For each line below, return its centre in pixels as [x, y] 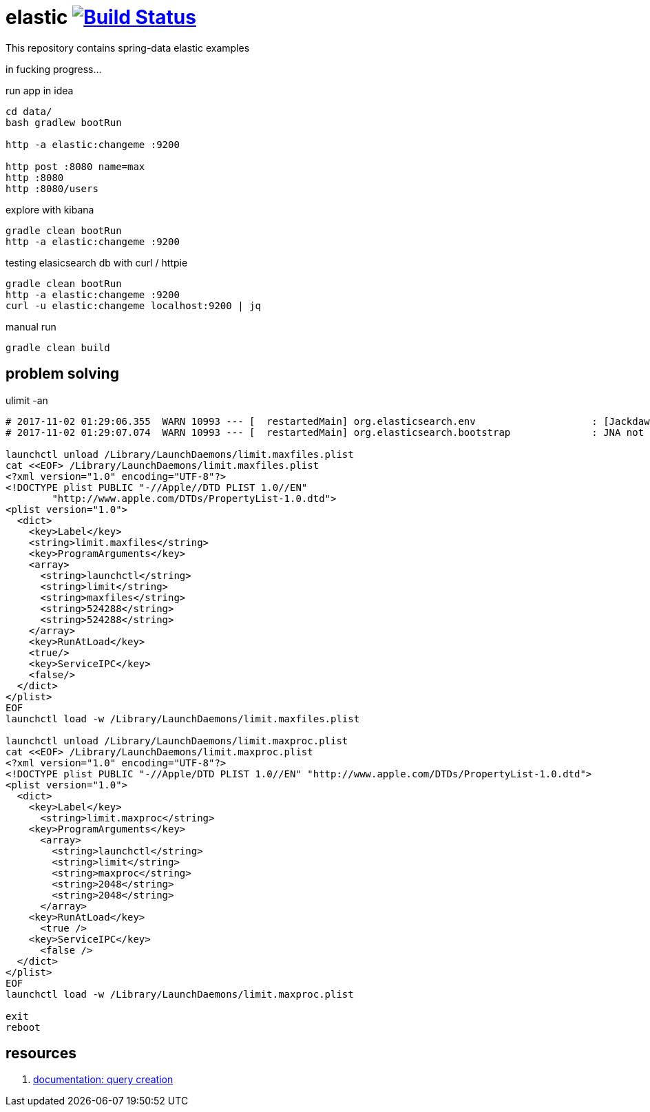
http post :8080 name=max [75, 166]
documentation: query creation [103, 1080]
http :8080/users [52, 188]
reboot [23, 1027]
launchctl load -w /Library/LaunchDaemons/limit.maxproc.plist [180, 994]
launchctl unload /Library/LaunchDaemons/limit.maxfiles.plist [180, 454]
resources [41, 1053]
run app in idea [40, 90]
